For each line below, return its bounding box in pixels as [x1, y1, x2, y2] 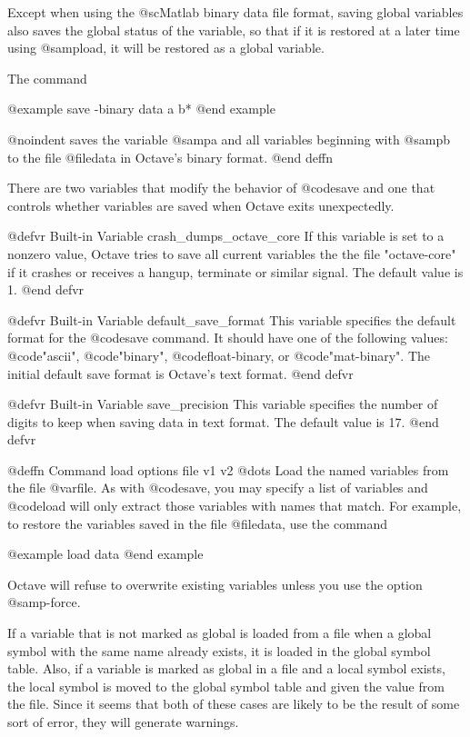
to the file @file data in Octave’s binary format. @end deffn [7, 147, 333, 166]
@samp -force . [7, 593, 81, 612]
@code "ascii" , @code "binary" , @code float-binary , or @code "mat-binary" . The [7, 345, 430, 364]
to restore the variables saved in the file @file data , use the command [7, 513, 388, 533]
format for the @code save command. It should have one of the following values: [7, 328, 448, 347]
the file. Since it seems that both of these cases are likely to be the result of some [7, 694, 460, 713]
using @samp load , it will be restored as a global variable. [7, 38, 325, 57]
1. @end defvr [7, 280, 85, 299]
